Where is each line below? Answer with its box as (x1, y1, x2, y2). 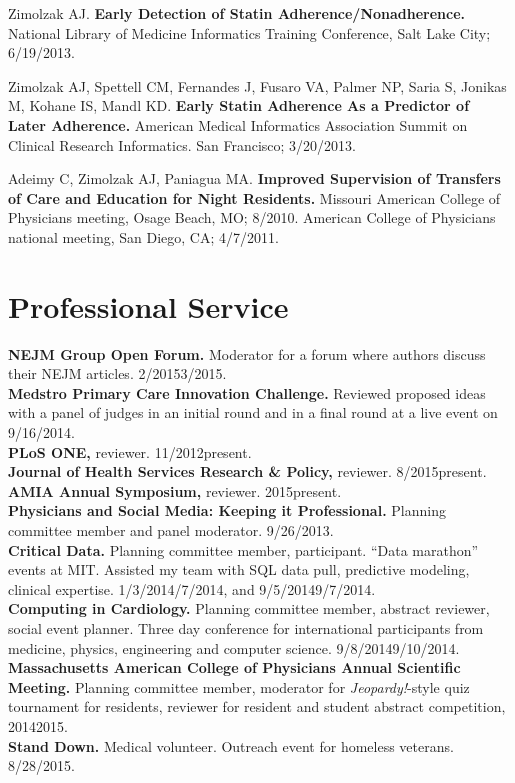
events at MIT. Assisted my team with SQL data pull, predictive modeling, (8, 559, 470, 580)
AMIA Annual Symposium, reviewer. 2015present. (8, 480, 342, 501)
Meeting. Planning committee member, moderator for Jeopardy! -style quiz (8, 676, 470, 697)
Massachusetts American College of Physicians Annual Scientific (8, 657, 461, 678)
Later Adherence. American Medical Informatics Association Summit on (8, 114, 468, 135)
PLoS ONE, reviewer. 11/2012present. (8, 441, 252, 462)
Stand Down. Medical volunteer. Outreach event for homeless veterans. (8, 735, 454, 756)
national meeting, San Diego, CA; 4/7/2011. (8, 226, 279, 247)
